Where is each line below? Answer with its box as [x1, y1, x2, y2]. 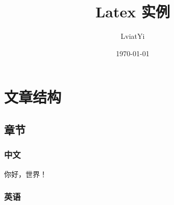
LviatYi [120, 31, 145, 41]
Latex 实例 [95, 1, 170, 22]
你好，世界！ [4, 168, 47, 179]
